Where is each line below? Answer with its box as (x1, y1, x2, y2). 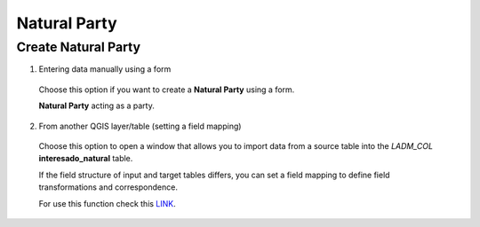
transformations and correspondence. (38, 182, 178, 192)
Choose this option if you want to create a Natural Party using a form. (38, 84, 295, 95)
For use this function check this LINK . (38, 198, 177, 208)
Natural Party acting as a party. (38, 100, 155, 111)
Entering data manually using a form (38, 64, 172, 74)
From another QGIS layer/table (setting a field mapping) (38, 121, 242, 131)
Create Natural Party (16, 39, 141, 55)
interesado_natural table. (38, 153, 133, 164)
